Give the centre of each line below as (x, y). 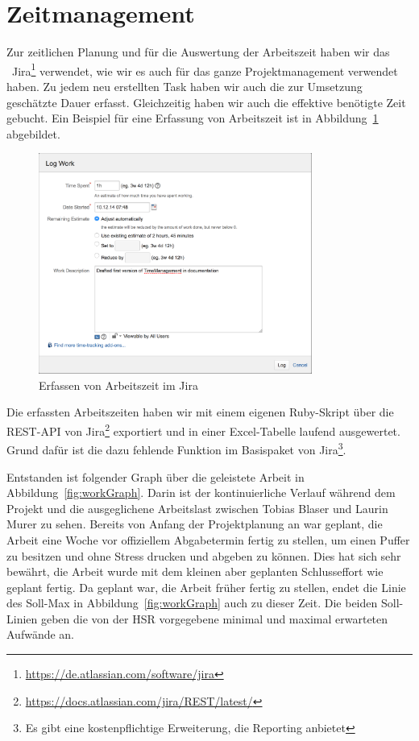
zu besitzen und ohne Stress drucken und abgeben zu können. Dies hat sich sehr (204, 555)
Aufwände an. (41, 634)
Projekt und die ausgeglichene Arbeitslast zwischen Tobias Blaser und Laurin (197, 508)
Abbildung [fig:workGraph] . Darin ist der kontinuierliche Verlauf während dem (201, 493)
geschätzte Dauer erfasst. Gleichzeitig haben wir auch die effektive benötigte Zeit (206, 102)
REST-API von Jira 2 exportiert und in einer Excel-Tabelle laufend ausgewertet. (203, 430)
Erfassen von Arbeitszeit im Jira (118, 385)
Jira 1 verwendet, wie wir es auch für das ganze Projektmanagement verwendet (205, 69)
